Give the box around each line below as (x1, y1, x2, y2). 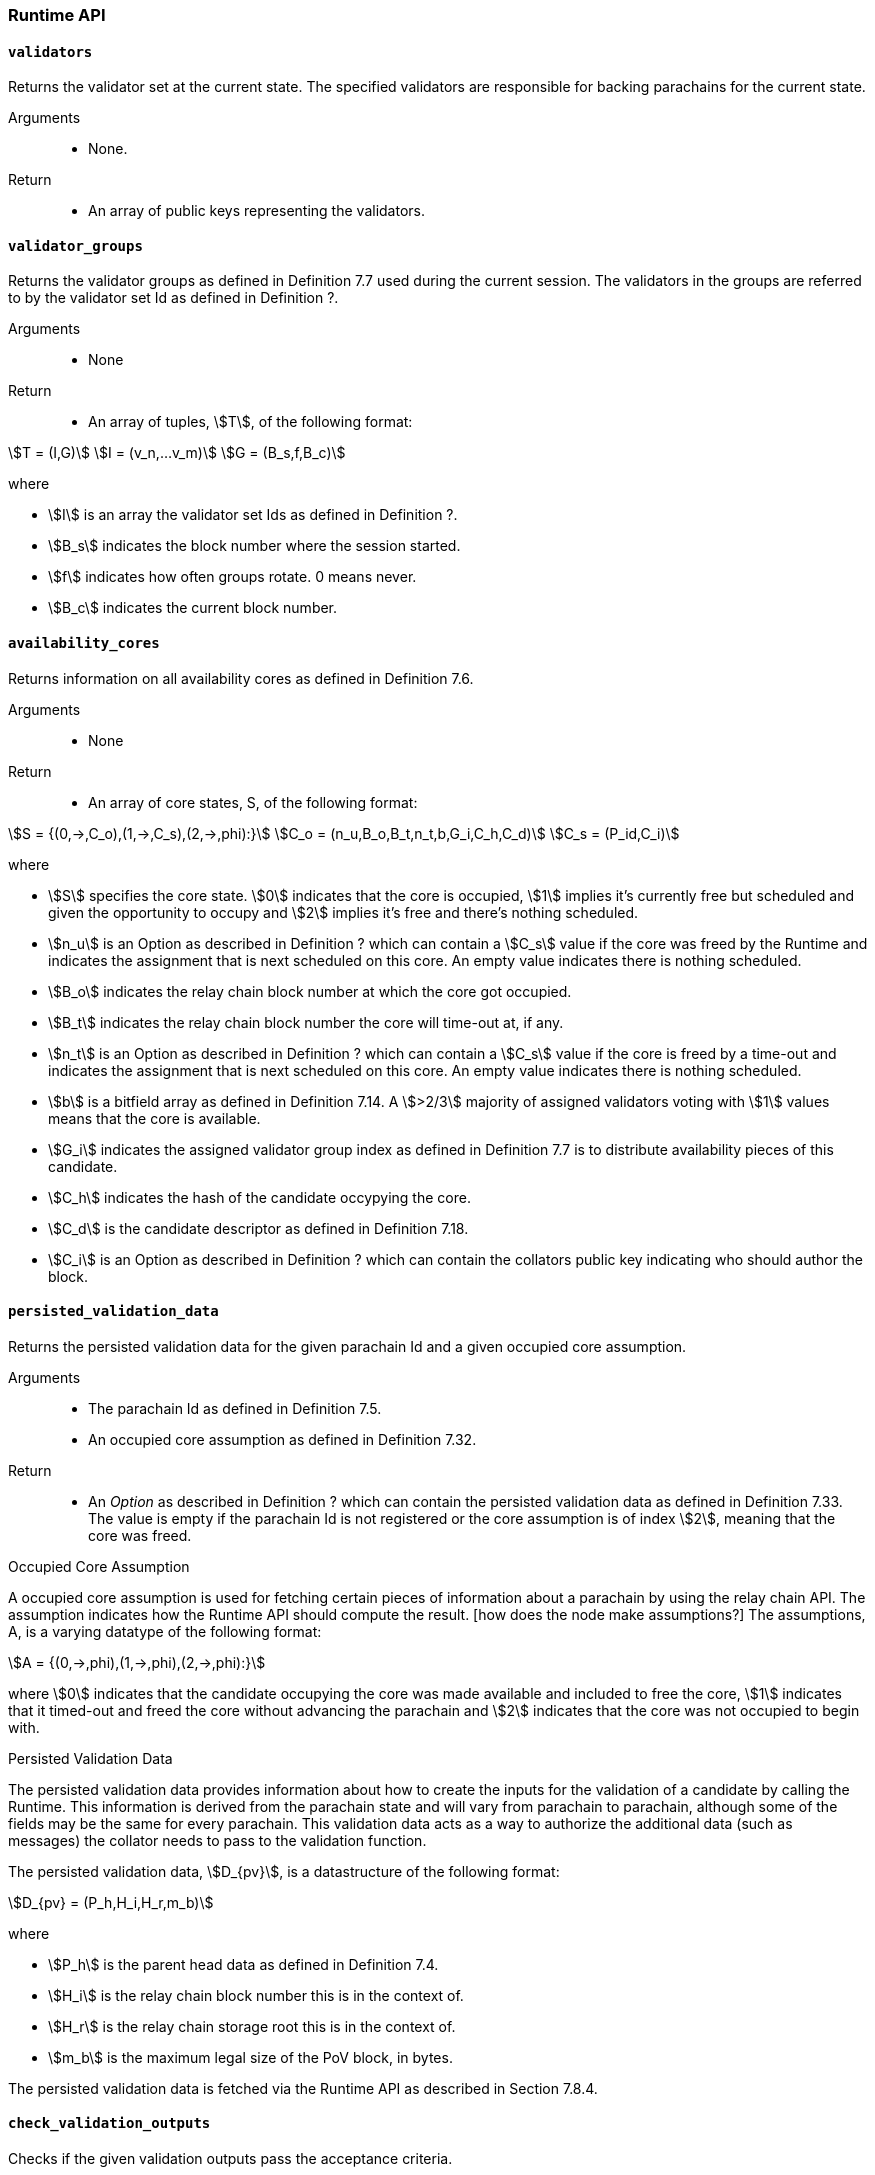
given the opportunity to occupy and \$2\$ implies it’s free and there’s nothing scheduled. (48, 903, 639, 921)
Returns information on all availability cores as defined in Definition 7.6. (8, 669, 474, 687)
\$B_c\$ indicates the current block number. (48, 599, 338, 617)
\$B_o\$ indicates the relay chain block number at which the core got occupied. (48, 982, 572, 1000)
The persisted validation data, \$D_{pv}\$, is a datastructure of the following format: (8, 1862, 560, 1880)
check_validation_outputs (8, 2115, 211, 2132)
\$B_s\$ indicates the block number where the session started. (48, 537, 461, 555)
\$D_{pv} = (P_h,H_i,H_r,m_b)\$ (8, 1893, 214, 1911)
